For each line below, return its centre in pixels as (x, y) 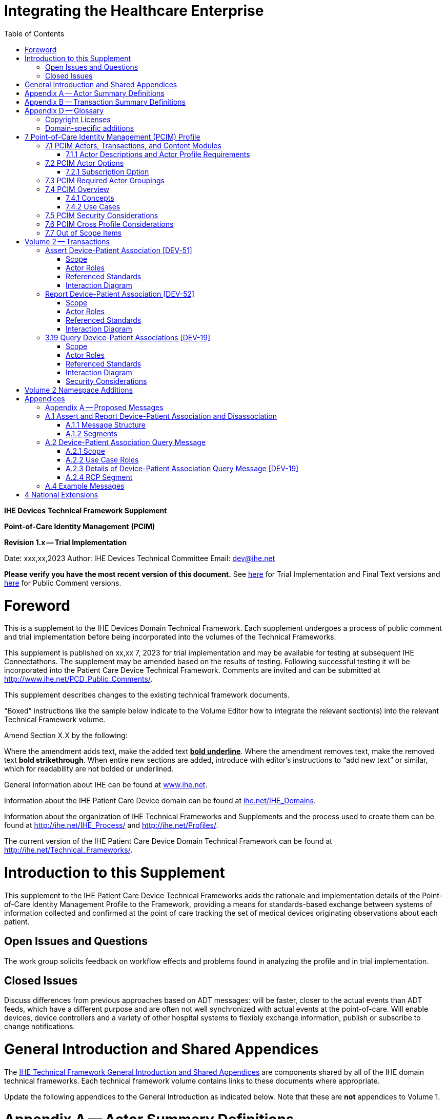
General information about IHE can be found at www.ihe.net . (106, 785)
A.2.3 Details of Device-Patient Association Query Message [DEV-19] (182, 468)
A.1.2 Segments (92, 433)
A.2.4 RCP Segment (99, 477)
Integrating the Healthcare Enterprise (134, 11)
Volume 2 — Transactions (67, 241)
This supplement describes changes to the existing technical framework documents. (147, 695)
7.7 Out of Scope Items (84, 233)
